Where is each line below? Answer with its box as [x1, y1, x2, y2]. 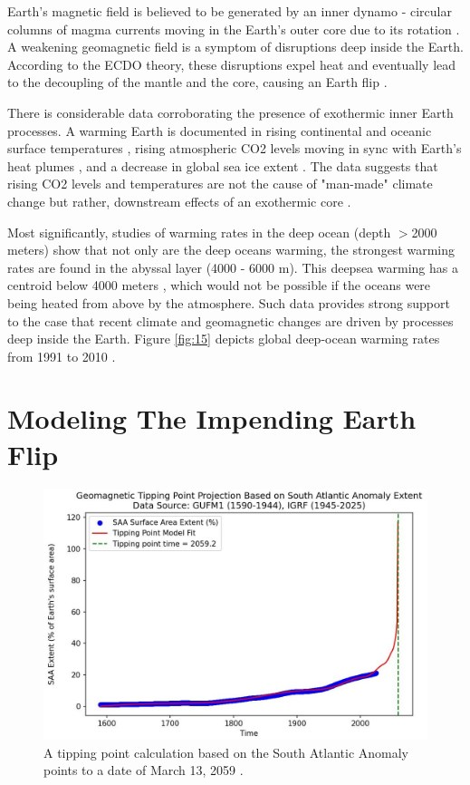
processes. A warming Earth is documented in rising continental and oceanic [7, 121, 432, 140]
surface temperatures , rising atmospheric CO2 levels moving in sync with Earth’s [7, 139, 462, 158]
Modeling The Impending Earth [7, 400, 417, 437]
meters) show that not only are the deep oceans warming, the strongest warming [7, 240, 456, 259]
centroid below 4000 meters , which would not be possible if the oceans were [7, 276, 431, 295]
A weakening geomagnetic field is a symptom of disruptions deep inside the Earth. [7, 37, 464, 56]
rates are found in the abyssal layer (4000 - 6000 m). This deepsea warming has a [7, 257, 458, 276]
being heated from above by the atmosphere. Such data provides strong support [7, 293, 450, 312]
